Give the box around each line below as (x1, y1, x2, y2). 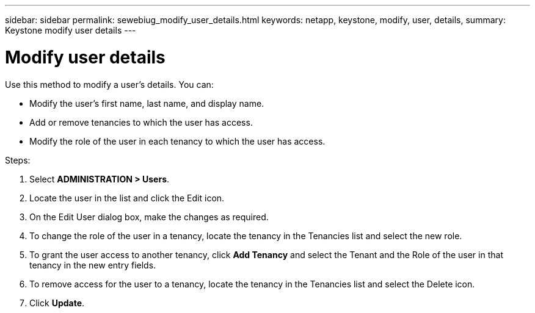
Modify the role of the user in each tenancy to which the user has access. (29, 135, 326, 146)
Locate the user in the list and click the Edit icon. (29, 192, 225, 203)
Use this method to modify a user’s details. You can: (5, 79, 214, 90)
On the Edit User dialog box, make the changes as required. (29, 211, 269, 222)
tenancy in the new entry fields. (29, 259, 156, 270)
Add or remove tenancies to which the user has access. (29, 117, 253, 128)
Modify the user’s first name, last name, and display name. (29, 98, 264, 109)
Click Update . (29, 297, 85, 308)
